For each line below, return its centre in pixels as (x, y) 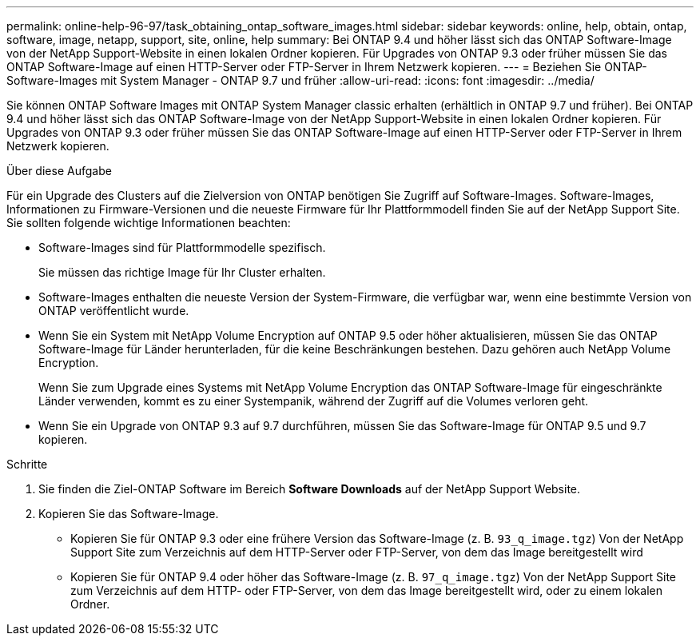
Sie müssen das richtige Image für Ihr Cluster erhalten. (182, 272)
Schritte (27, 464)
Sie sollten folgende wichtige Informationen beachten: (149, 223)
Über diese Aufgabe (59, 171)
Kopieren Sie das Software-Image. (129, 514)
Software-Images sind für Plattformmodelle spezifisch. (182, 247)
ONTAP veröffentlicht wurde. (114, 311)
